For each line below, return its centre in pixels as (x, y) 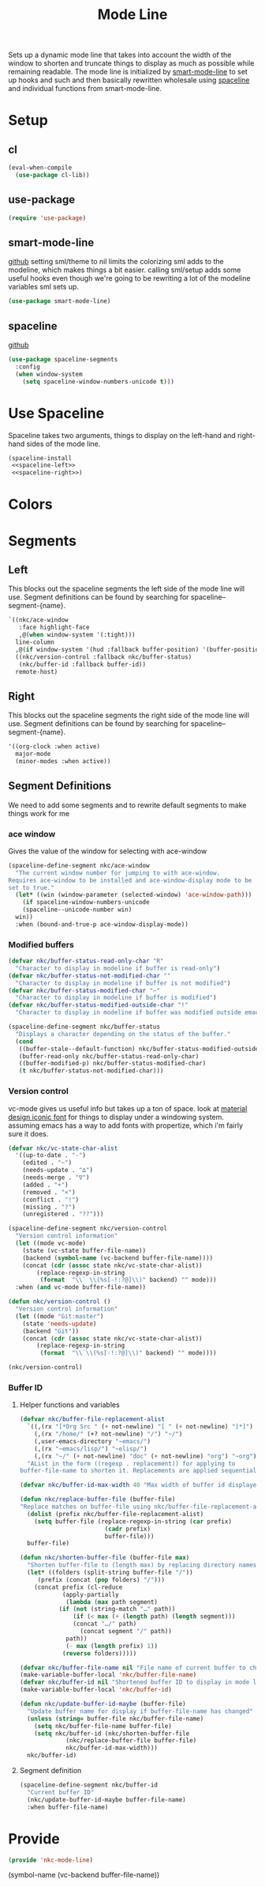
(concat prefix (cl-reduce (78, 1587)
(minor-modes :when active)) (63, 761)
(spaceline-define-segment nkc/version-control (88, 1229)
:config (28, 367)
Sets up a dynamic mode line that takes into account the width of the (120, 55)
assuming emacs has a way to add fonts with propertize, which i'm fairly (125, 1125)
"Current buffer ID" (61, 1792)
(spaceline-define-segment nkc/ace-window (79, 865)
